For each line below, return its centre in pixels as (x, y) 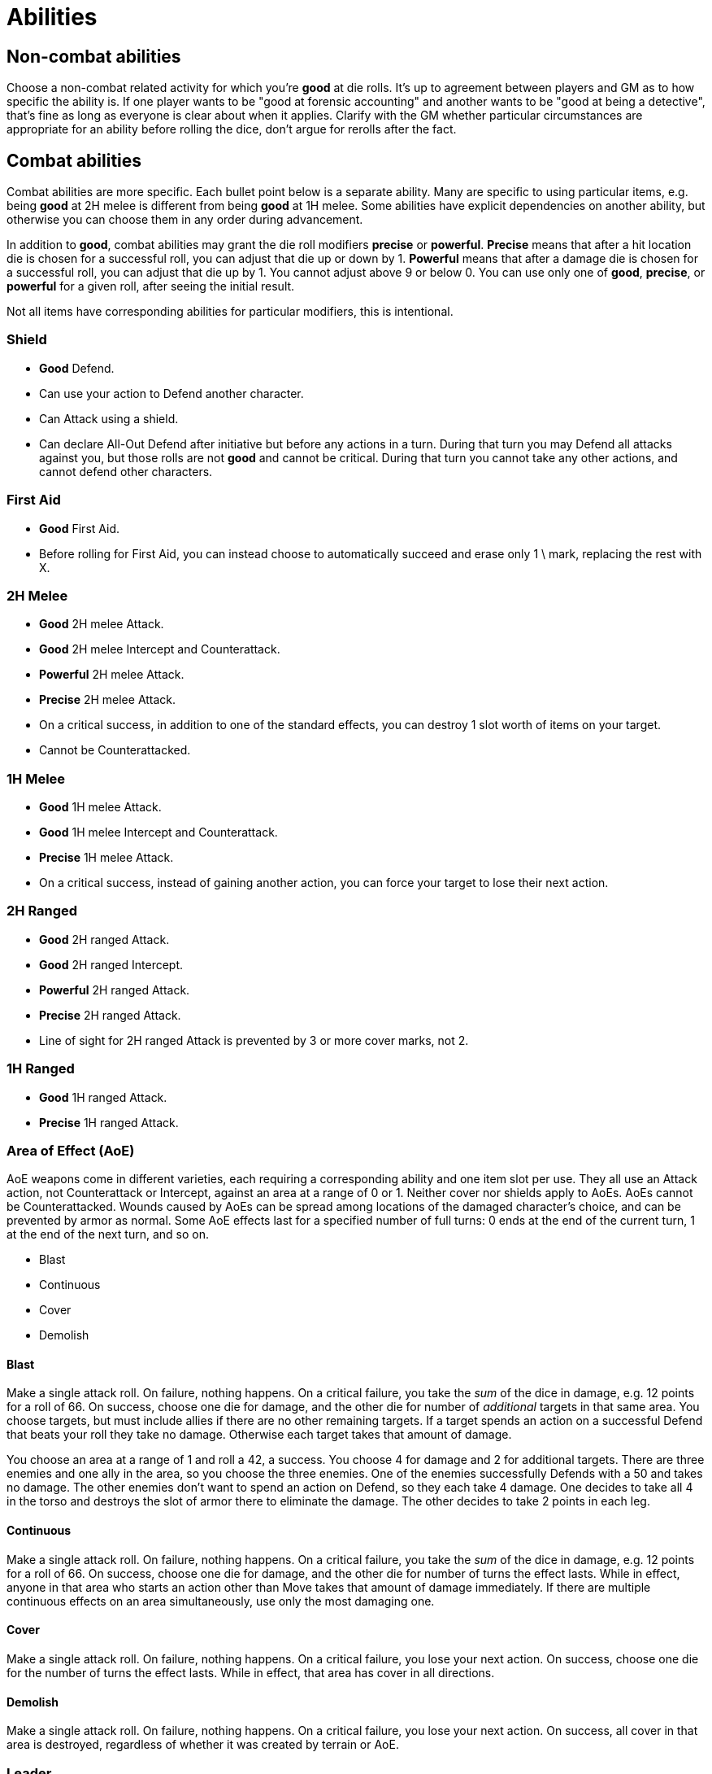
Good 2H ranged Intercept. (111, 964)
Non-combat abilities (94, 56)
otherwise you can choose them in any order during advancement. (185, 220)
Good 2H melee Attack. (102, 624)
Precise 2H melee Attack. (108, 700)
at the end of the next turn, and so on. (108, 1234)
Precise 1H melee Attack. (106, 858)
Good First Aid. (80, 528)
